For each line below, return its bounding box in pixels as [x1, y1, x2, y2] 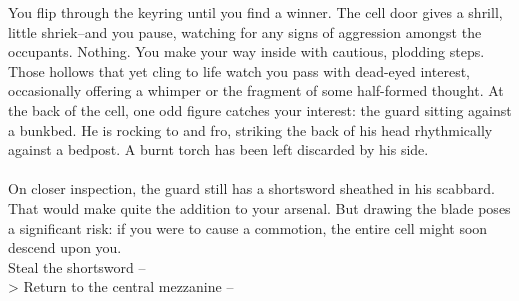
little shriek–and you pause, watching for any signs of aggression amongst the [8, 21, 482, 42]
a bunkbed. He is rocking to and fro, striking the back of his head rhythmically [8, 119, 493, 140]
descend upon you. [8, 237, 122, 258]
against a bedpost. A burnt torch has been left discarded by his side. [8, 139, 429, 160]
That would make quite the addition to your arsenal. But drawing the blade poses [8, 197, 511, 218]
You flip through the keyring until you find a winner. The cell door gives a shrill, [8, 2, 503, 22]
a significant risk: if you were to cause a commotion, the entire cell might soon [8, 217, 488, 238]
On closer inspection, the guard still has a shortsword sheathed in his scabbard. [8, 178, 496, 199]
